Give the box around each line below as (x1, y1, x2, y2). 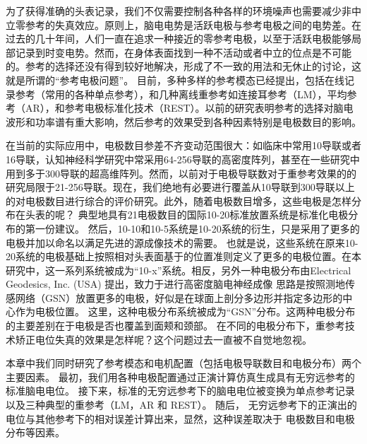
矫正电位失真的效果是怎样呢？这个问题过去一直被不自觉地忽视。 (15, 332, 312, 346)
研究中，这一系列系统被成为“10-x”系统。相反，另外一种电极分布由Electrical (6, 262, 351, 277)
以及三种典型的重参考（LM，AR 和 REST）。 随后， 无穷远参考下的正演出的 (6, 397, 357, 412)
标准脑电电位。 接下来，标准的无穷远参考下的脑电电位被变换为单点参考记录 (6, 383, 355, 398)
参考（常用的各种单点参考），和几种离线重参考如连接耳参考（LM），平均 (15, 86, 347, 101)
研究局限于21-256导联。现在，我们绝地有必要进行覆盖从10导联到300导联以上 (6, 180, 355, 194)
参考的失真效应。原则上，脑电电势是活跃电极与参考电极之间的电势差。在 (25, 17, 361, 32)
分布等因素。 (6, 425, 65, 440)
